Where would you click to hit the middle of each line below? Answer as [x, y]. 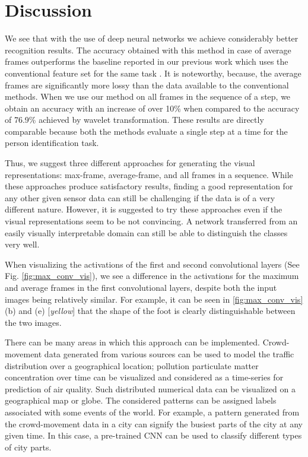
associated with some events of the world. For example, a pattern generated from [152, 412]
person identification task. [52, 143]
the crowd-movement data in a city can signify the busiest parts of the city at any [154, 423]
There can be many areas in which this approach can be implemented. [132, 342]
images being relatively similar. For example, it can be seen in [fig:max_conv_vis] [154, 299]
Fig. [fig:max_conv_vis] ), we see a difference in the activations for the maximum [152, 276]
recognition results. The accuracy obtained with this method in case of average [148, 50]
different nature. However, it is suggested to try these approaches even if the [144, 209]
